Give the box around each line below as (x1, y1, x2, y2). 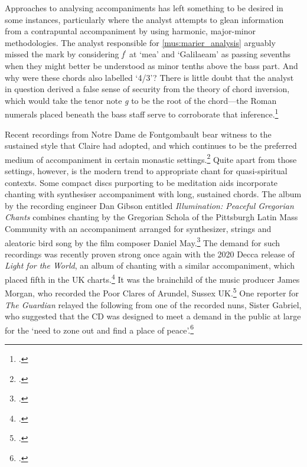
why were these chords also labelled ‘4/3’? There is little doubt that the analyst (5, 71, 294, 83)
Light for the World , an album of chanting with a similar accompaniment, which (5, 259, 295, 272)
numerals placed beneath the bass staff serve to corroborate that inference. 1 (5, 106, 279, 120)
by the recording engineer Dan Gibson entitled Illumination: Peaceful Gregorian (5, 199, 294, 211)
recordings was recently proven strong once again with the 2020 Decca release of (5, 247, 295, 260)
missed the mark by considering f (5, 48, 125, 60)
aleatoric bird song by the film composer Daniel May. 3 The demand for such (5, 234, 280, 249)
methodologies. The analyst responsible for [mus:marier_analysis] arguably (5, 36, 276, 48)
